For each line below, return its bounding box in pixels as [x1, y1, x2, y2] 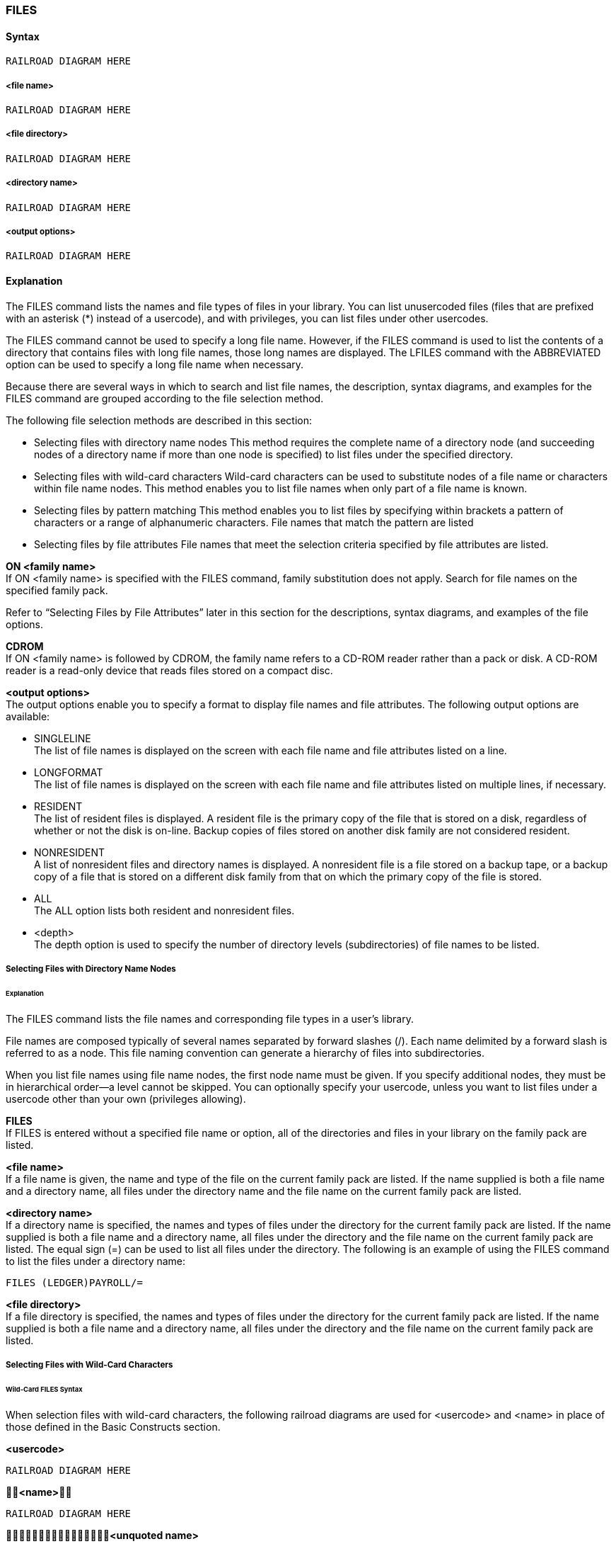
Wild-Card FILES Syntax [6, 1385, 83, 1393]
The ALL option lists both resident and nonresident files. [34, 904, 295, 916]
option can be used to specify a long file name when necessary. [6, 358, 304, 370]
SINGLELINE [34, 732, 91, 744]
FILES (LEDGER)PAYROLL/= [6, 1276, 143, 1288]
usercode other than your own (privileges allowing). [6, 1092, 246, 1105]
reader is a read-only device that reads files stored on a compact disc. [6, 664, 333, 676]
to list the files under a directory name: [6, 1254, 186, 1267]
